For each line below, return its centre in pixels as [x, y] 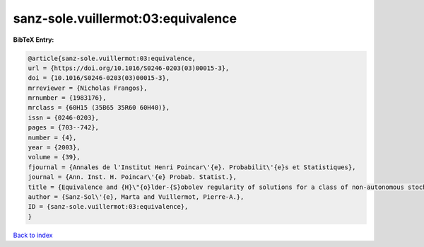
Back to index [33, 235]
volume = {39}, [54, 157]
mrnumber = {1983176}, [67, 98]
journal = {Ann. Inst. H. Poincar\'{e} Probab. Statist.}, [132, 177]
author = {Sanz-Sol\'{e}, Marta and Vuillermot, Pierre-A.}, [136, 197]
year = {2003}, [54, 148]
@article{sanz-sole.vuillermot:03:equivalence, [112, 58]
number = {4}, [52, 137]
